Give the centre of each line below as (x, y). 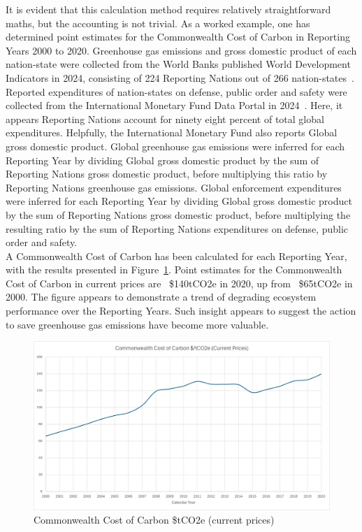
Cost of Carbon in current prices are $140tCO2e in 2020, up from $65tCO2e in (179, 283)
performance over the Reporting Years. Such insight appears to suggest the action (181, 311)
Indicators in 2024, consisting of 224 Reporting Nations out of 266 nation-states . (180, 77)
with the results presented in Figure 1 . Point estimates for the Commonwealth (174, 269)
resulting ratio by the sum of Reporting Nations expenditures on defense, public (177, 228)
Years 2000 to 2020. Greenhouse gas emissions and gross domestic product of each (181, 50)
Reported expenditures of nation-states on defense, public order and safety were (176, 91)
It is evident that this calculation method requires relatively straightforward (168, 9)
